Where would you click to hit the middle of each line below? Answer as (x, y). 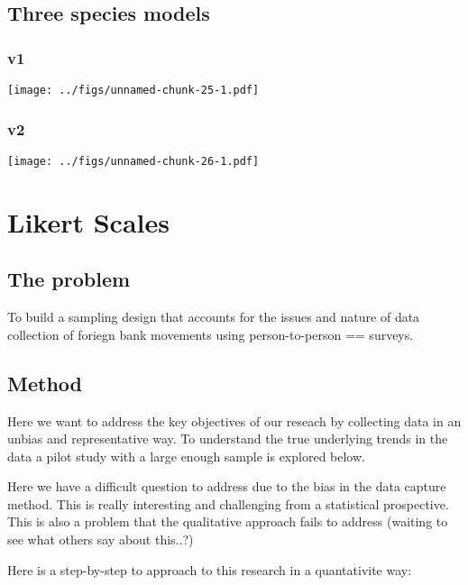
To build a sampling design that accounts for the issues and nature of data (214, 317)
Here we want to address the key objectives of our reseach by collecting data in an (234, 420)
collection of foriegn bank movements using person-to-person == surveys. (211, 334)
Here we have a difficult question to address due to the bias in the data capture (227, 486)
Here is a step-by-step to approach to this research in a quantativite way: (210, 569)
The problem (69, 279)
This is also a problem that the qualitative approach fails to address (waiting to (228, 521)
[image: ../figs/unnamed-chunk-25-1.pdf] (133, 90)
